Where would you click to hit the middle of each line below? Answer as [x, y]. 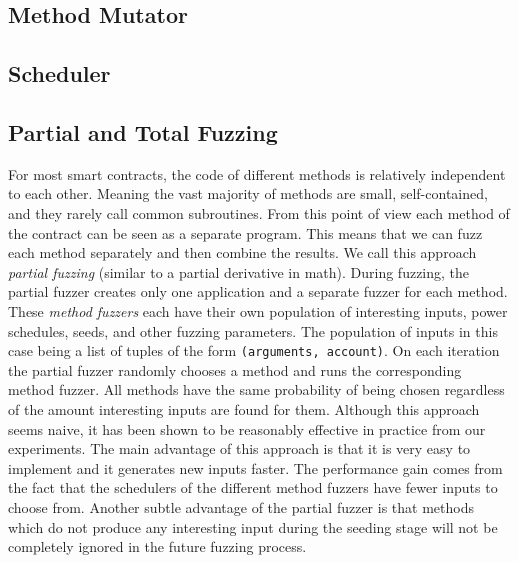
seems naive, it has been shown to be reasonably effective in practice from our [247, 428]
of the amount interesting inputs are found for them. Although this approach [244, 408]
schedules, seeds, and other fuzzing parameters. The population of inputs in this [253, 330]
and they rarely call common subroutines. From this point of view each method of [259, 212]
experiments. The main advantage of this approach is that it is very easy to [239, 448]
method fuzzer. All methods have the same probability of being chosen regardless [256, 389]
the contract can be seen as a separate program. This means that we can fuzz [245, 232]
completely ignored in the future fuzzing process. [157, 546]
